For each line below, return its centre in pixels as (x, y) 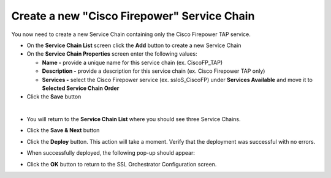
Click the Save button (54, 97)
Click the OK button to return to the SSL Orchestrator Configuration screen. (122, 164)
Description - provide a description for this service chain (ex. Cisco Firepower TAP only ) (154, 71)
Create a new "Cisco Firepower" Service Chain (133, 16)
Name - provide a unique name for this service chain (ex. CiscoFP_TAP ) (132, 62)
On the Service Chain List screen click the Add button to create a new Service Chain (134, 45)
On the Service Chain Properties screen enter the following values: (112, 54)
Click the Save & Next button (63, 130)
